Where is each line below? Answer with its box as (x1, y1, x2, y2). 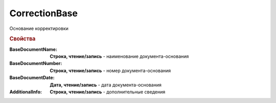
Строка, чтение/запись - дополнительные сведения (50, 89, 166, 95)
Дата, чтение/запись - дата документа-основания (50, 82, 162, 88)
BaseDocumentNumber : (9, 60, 62, 66)
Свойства (9, 36, 36, 43)
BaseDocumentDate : (9, 75, 55, 81)
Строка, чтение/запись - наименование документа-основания (50, 53, 189, 59)
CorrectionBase (9, 8, 78, 19)
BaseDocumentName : (9, 46, 57, 52)
